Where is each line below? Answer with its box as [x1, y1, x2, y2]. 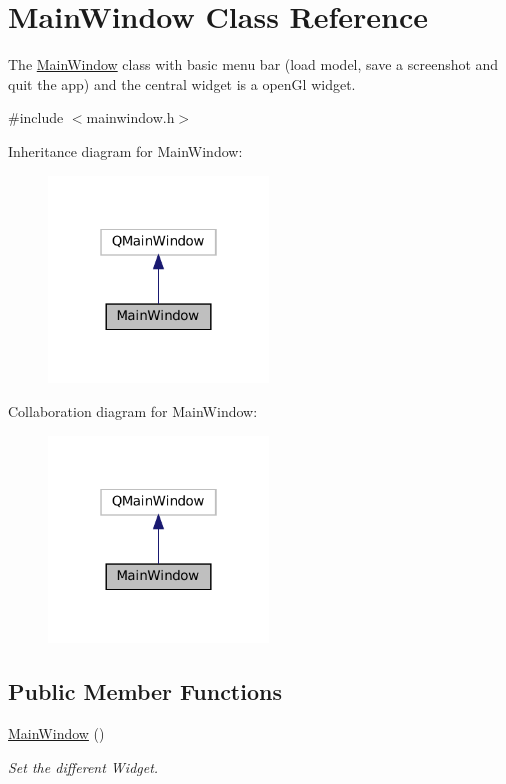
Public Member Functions [8, 676, 282, 707]
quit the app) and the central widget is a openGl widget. [8, 73, 356, 94]
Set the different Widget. [8, 756, 159, 777]
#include [8, 107, 64, 128]
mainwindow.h [86, 107, 175, 128]
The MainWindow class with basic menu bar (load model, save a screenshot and [8, 54, 499, 75]
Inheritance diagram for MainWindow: [8, 140, 243, 161]
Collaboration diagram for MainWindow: [8, 400, 258, 421]
